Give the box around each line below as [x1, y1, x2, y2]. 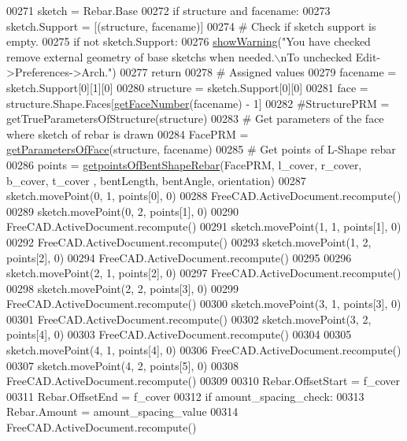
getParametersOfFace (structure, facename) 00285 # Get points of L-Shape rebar [6, 141, 396, 157]
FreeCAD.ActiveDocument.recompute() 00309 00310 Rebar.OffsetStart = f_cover [6, 372, 400, 389]
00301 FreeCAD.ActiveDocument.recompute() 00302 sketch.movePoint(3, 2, [6, 310, 372, 327]
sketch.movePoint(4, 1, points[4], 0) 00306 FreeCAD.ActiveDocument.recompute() [6, 342, 401, 358]
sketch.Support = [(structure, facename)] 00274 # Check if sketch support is [6, 17, 376, 34]
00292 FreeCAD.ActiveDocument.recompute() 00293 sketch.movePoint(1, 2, [6, 233, 372, 250]
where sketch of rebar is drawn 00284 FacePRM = [6, 125, 249, 142]
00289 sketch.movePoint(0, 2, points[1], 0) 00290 [6, 202, 239, 219]
